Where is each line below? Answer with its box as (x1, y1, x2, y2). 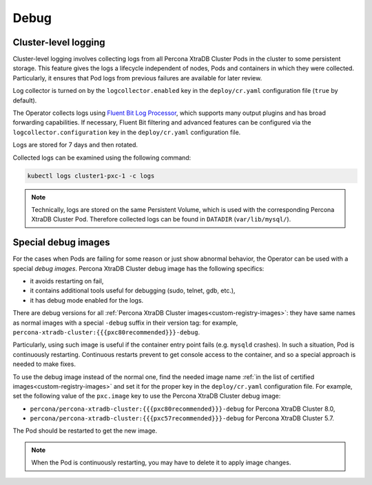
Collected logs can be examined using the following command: (12, 153, 192, 162)
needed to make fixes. (12, 360, 76, 368)
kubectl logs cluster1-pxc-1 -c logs (27, 172, 155, 180)
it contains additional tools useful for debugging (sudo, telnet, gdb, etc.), (30, 286, 236, 295)
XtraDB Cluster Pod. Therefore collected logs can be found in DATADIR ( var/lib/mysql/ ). (31, 215, 291, 224)
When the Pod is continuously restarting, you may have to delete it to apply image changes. (31, 458, 291, 467)
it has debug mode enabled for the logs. (30, 296, 144, 304)
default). (12, 96, 37, 105)
